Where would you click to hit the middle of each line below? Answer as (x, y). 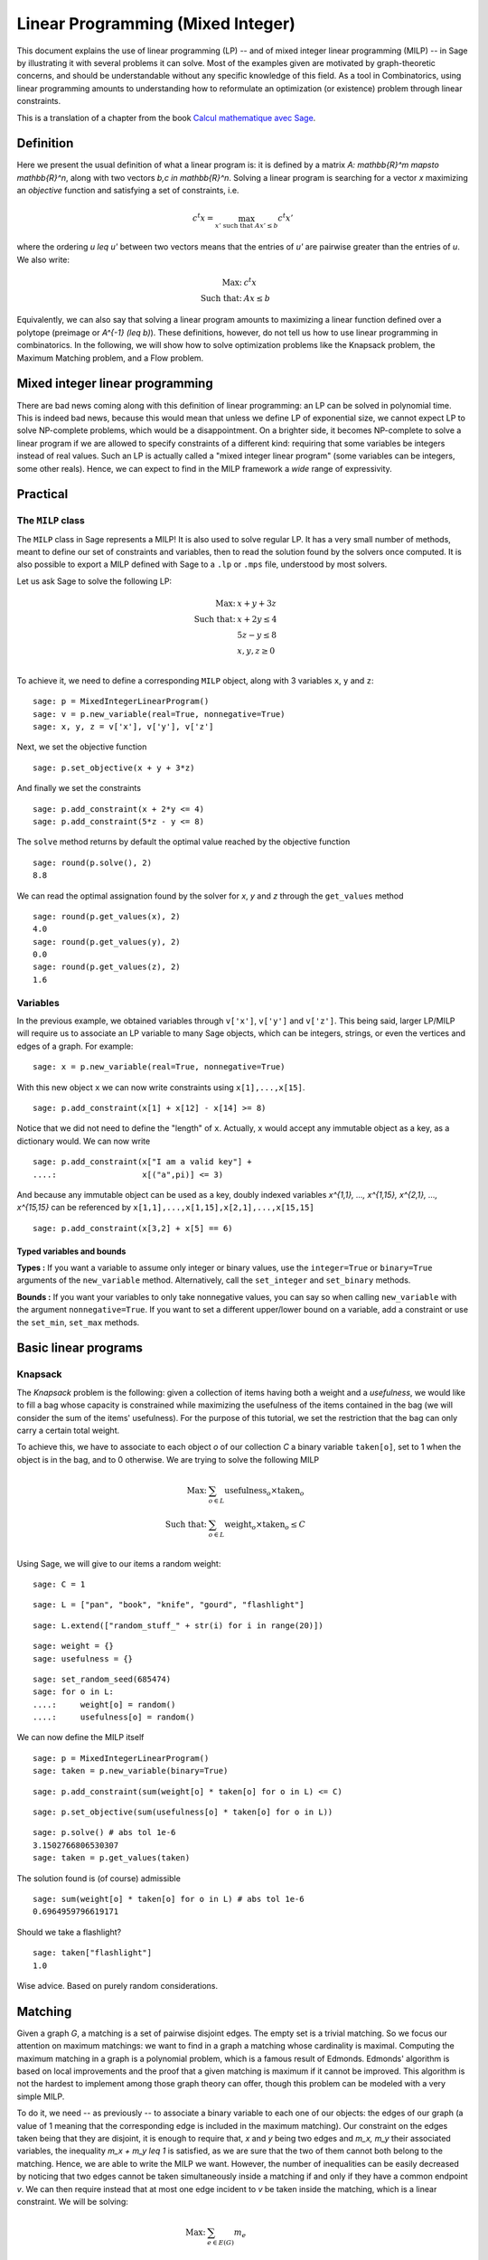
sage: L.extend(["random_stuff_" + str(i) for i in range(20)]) (178, 1625)
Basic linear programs (80, 1348)
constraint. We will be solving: (72, 2201)
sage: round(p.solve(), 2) (93, 862)
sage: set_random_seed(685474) (102, 1679)
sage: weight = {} (74, 1646)
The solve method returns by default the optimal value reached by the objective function (183, 842)
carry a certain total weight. (68, 1430)
